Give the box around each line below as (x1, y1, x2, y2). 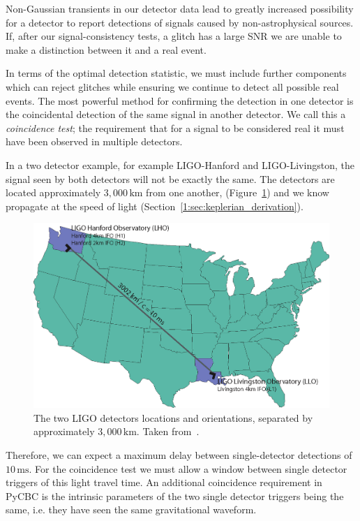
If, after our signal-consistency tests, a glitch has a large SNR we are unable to (6, 29, 342, 43)
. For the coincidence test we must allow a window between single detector (29, 461, 347, 476)
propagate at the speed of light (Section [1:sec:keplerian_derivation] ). (6, 198, 303, 213)
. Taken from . (136, 424, 200, 439)
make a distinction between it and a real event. (6, 42, 207, 57)
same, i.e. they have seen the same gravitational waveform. (6, 502, 257, 517)
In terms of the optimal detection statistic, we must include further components (6, 66, 347, 80)
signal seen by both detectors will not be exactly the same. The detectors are (6, 171, 335, 186)
